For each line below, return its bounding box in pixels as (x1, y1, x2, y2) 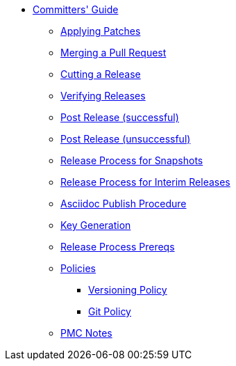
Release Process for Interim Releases (60, 176, 230, 188)
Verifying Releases (60, 90, 146, 102)
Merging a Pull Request (60, 47, 167, 58)
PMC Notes (60, 327, 112, 339)
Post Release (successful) (60, 111, 179, 123)
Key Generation (60, 219, 131, 231)
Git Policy (88, 305, 131, 317)
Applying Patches (60, 25, 141, 37)
